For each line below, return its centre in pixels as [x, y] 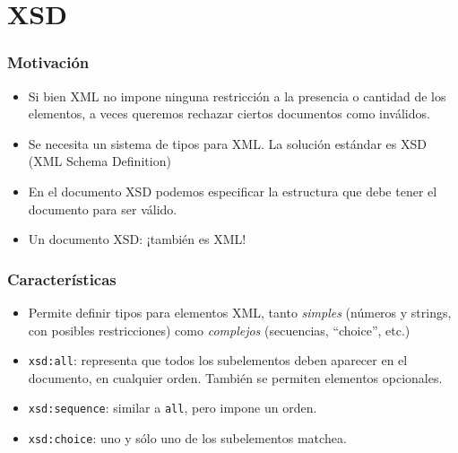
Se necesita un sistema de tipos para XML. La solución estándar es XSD [227, 143]
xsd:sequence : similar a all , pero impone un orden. [173, 408]
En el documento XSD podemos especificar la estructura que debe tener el [233, 191]
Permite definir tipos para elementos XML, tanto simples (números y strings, [240, 312]
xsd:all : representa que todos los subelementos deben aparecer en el [218, 360]
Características [62, 279]
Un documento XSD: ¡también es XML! [137, 239]
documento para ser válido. [103, 209]
